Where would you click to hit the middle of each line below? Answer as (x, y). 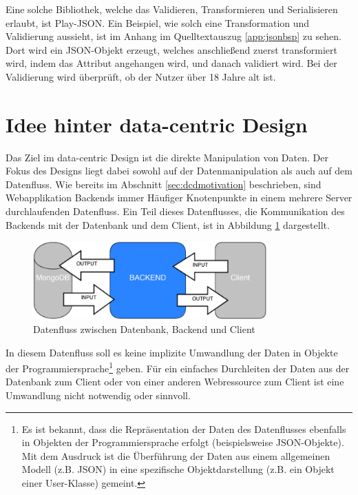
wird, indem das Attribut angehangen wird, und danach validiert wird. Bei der (171, 63)
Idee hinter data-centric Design (157, 124)
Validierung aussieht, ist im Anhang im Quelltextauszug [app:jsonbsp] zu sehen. (173, 36)
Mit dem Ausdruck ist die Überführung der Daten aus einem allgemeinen (176, 455)
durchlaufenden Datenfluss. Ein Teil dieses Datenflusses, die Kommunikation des (175, 211)
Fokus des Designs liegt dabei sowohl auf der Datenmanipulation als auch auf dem (179, 171)
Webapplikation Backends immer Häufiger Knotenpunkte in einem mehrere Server (179, 198)
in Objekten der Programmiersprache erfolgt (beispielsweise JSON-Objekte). (183, 442)
